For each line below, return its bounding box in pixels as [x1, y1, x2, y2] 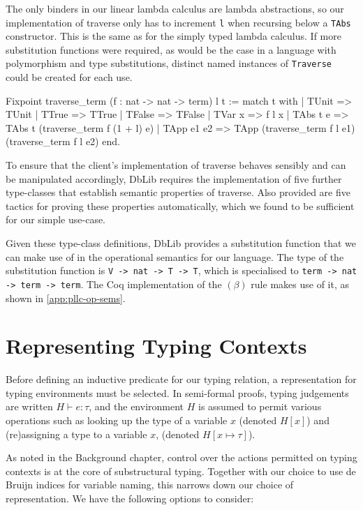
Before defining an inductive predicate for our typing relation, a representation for [6, 372, 357, 387]
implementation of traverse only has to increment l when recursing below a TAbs [6, 15, 351, 29]
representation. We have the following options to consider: [6, 491, 254, 505]
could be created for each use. [6, 70, 133, 84]
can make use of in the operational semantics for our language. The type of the [6, 249, 344, 264]
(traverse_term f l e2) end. [6, 134, 120, 149]
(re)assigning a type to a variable [6, 426, 147, 441]
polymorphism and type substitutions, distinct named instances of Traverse [6, 56, 332, 70]
